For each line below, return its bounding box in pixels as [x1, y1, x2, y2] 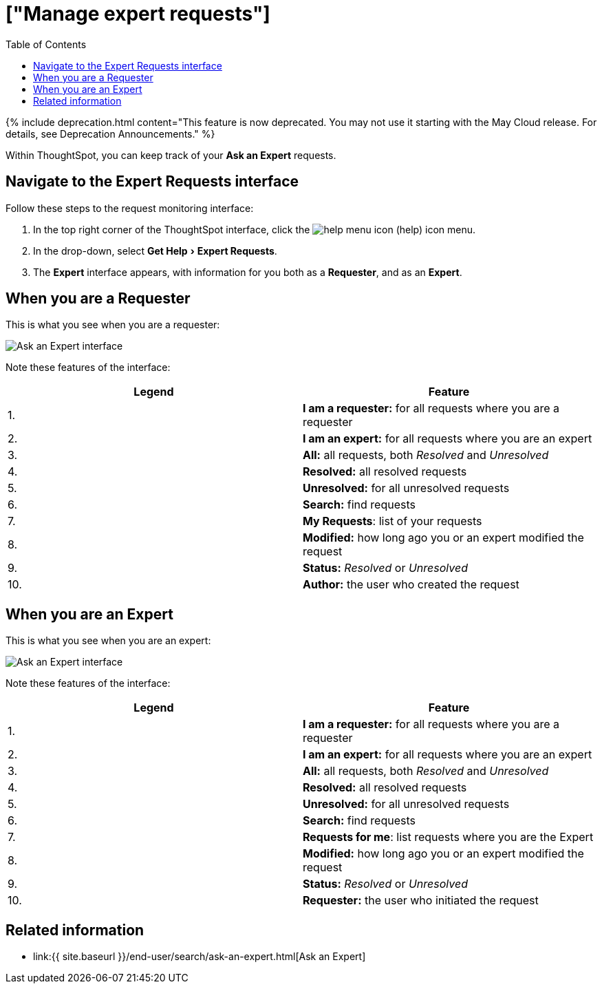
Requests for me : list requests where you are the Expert [303, 830, 594, 844]
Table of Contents [6, 38, 87, 50]
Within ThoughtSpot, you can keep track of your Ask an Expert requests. [6, 149, 336, 161]
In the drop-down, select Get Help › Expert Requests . [33, 244, 277, 257]
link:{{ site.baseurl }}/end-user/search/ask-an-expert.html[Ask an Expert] [33, 950, 366, 963]
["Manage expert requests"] [6, 2, 270, 25]
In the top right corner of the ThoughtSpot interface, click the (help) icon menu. [33, 223, 476, 235]
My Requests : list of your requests [303, 514, 482, 529]
